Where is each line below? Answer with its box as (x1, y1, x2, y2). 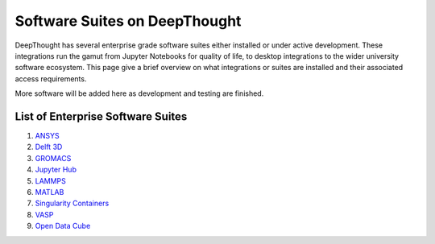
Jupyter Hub (35, 165, 77, 175)
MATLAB (35, 187, 64, 196)
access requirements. (14, 73, 87, 84)
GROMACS (35, 153, 72, 163)
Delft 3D (35, 142, 63, 152)
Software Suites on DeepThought (14, 12, 242, 30)
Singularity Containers (35, 198, 110, 209)
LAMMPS (35, 176, 66, 185)
